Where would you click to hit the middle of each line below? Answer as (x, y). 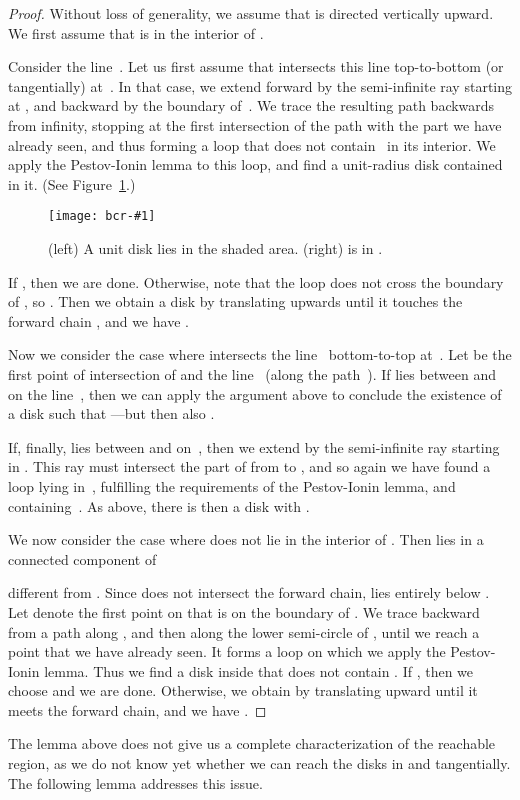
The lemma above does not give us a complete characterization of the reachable (252, 743)
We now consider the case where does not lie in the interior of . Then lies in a (246, 539)
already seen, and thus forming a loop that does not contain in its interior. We (252, 144)
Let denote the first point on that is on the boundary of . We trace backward (244, 611)
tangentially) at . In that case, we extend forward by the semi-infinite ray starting (260, 85)
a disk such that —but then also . (111, 413)
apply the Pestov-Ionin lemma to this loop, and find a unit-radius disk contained (255, 164)
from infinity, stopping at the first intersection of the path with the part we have (255, 124)
